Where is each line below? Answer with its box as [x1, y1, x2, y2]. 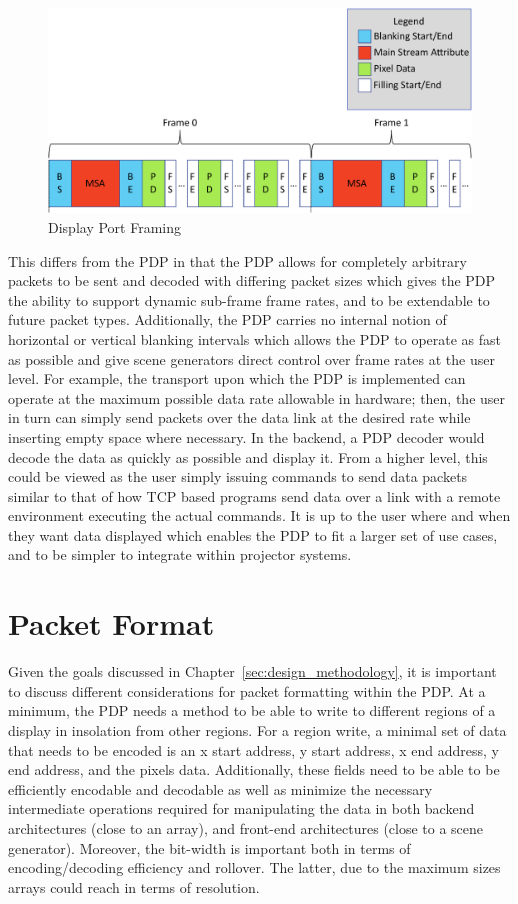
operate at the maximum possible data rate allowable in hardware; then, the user [8, 387, 506, 408]
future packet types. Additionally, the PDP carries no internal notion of [8, 309, 447, 330]
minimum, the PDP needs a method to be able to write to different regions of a [8, 700, 496, 721]
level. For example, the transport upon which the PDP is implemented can [8, 368, 466, 389]
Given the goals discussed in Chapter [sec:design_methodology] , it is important [8, 661, 497, 682]
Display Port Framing [48, 216, 181, 237]
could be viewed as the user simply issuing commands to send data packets [8, 466, 468, 487]
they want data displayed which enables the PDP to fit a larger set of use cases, [8, 524, 498, 545]
